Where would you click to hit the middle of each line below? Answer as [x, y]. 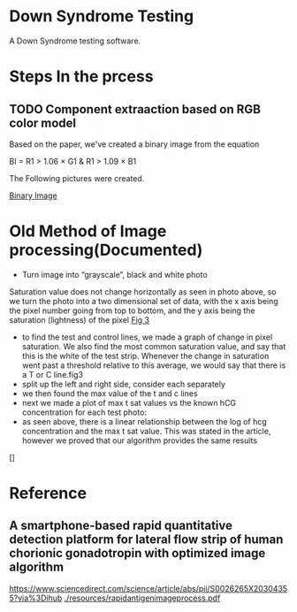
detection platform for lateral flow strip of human [146, 540]
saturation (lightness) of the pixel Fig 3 [80, 319]
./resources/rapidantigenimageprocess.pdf [142, 598]
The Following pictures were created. [77, 178]
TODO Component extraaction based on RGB [135, 109]
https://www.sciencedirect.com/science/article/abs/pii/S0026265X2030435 [148, 588]
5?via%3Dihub [36, 598]
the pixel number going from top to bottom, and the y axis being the [132, 310]
